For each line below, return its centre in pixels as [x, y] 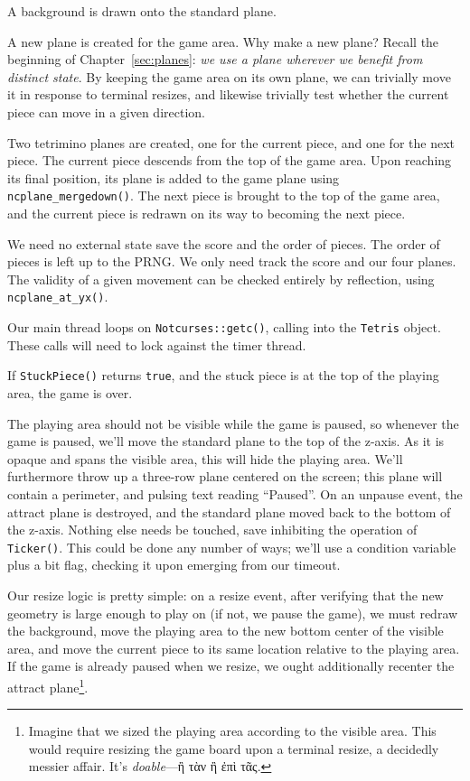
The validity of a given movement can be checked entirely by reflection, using [221, 279]
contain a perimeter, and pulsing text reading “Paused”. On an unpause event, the [235, 493]
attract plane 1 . [48, 685]
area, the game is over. [70, 392]
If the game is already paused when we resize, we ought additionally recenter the [231, 666]
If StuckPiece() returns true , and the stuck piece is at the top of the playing [223, 375]
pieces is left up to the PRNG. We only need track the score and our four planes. [232, 261]
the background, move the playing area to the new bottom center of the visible [226, 631]
